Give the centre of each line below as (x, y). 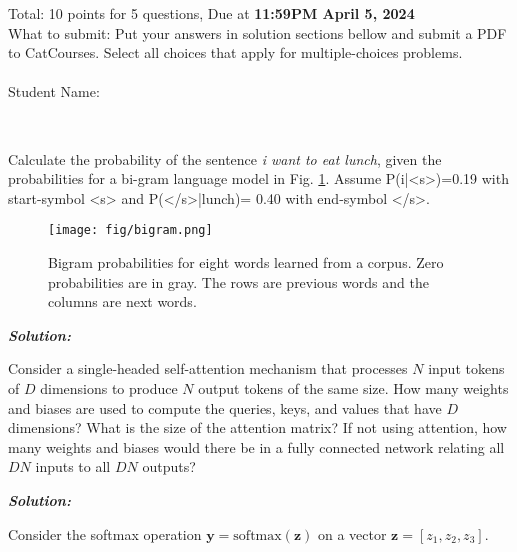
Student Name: (54, 91)
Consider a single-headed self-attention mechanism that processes (208, 368)
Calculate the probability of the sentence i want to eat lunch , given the (225, 158)
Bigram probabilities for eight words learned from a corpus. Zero (246, 262)
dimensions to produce (109, 387)
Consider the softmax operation (105, 533)
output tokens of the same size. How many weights (353, 387)
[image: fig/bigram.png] (130, 230)
